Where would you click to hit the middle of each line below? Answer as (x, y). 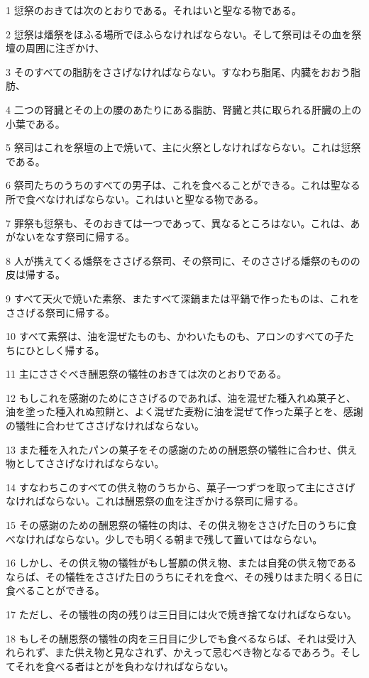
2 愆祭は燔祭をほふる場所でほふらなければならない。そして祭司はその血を (179, 34)
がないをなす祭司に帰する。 (70, 237)
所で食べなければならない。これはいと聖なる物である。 (135, 198)
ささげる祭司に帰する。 (60, 312)
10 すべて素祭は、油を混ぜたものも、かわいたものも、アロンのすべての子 (175, 336)
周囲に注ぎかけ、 (65, 48)
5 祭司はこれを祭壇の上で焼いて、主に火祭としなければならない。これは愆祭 (183, 147)
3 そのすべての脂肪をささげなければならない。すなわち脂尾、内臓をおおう (178, 71)
